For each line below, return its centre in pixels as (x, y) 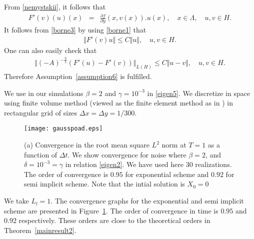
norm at (174, 145)
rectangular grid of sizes (41, 112)
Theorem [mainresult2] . (40, 230)
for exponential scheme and (167, 174)
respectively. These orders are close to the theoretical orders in (114, 220)
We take (16, 201)
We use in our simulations (44, 93)
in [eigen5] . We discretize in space (199, 93)
